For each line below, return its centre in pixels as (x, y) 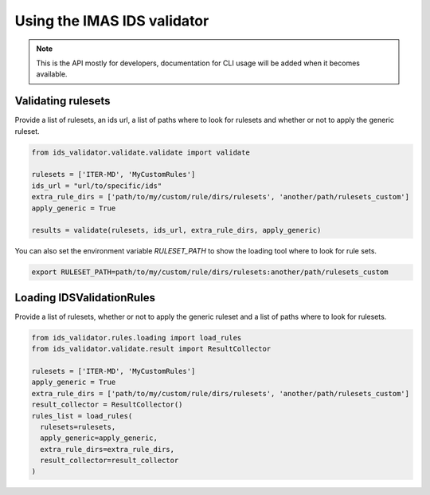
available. (52, 74)
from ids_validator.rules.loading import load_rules (137, 338)
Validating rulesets (63, 101)
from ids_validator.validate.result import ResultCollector (151, 349)
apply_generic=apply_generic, (99, 438)
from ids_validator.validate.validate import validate (141, 152)
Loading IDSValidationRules (85, 298)
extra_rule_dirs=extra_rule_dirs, (107, 449)
